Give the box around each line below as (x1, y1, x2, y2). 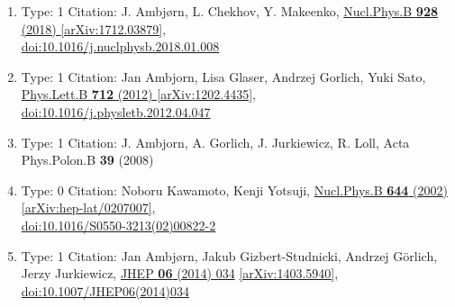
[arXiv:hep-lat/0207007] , (21, 198, 156, 217)
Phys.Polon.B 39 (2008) (21, 150, 154, 169)
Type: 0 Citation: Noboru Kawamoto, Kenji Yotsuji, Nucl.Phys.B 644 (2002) (21, 180, 448, 199)
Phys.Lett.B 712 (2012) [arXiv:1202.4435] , (21, 85, 256, 104)
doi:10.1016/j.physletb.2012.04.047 (21, 102, 211, 121)
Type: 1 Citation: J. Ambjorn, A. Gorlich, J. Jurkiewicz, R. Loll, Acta (21, 132, 410, 151)
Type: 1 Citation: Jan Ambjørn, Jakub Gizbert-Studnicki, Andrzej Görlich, (21, 246, 438, 265)
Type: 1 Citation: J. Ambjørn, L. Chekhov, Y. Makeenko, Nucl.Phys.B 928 (21, 2, 438, 20)
